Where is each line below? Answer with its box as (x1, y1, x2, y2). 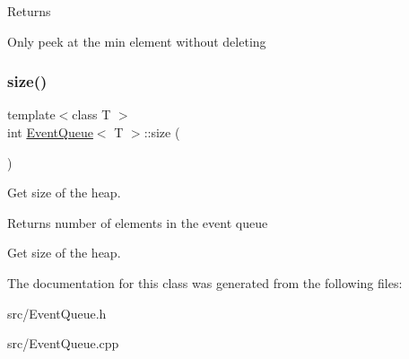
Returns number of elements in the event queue (7, 213, 268, 232)
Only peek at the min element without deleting (7, 31, 266, 50)
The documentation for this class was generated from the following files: (7, 273, 403, 292)
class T (72, 105, 111, 124)
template (7, 105, 56, 124)
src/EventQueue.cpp (7, 334, 119, 353)
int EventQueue (7, 123, 93, 141)
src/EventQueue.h (7, 303, 107, 322)
